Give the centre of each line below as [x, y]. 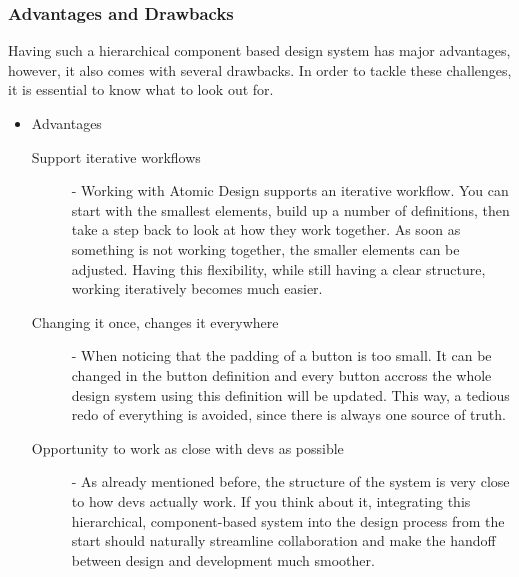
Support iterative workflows [116, 156]
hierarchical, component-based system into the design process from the [288, 520]
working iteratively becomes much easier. [197, 288]
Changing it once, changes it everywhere [155, 321]
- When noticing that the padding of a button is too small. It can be [281, 355]
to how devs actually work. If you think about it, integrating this [271, 500]
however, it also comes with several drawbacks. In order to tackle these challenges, [260, 69]
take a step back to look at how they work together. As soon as [266, 229]
